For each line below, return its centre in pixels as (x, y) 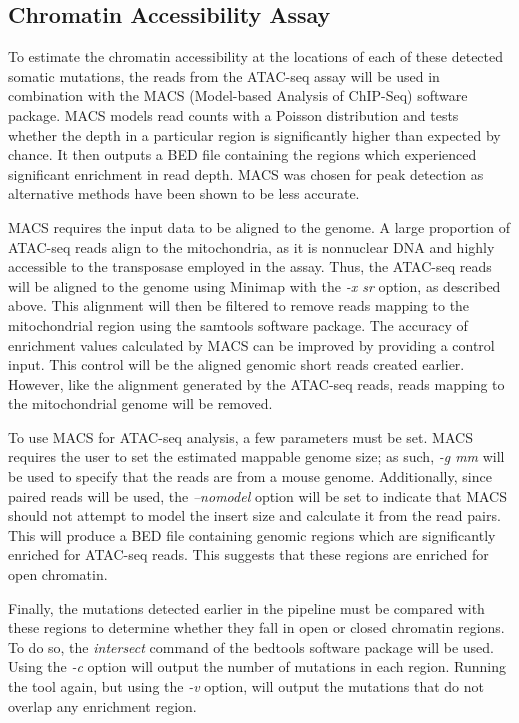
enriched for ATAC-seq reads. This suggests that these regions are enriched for (248, 554)
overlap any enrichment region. (102, 705)
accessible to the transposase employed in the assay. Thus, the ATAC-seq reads (250, 266)
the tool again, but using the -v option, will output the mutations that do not (246, 686)
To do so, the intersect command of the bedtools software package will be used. (251, 646)
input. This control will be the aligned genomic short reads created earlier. (236, 364)
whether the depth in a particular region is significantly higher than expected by (254, 134)
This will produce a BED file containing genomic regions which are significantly (252, 534)
